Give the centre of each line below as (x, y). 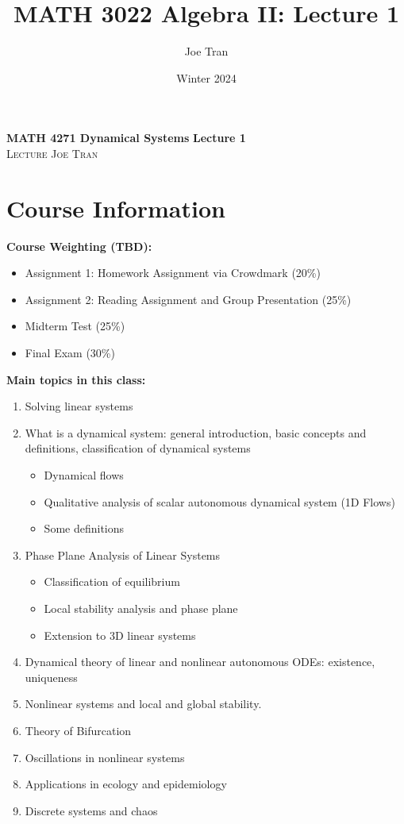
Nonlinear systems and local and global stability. (143, 704)
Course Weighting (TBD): (79, 246)
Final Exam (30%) (70, 352)
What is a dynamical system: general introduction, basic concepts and (196, 432)
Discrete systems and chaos (91, 810)
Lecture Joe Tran (52, 153)
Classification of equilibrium (112, 581)
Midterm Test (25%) (75, 326)
